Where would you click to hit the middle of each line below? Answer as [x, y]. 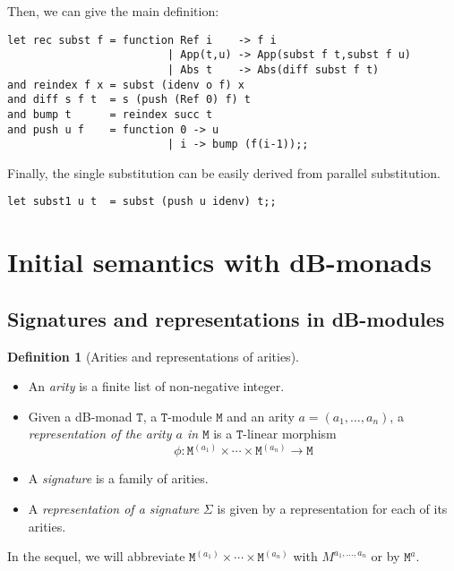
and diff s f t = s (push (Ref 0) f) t [129, 100]
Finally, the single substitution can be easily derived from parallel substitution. [224, 172]
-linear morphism [290, 434]
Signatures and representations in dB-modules [226, 318]
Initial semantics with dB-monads [219, 262]
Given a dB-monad [80, 416]
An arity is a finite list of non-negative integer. [156, 386]
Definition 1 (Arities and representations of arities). [153, 356]
